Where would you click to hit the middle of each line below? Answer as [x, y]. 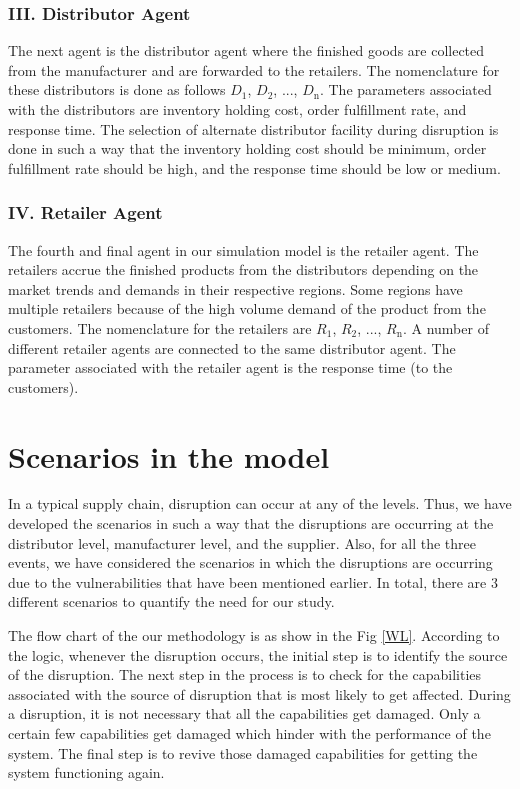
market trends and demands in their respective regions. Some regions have [235, 288]
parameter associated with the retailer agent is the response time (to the [230, 367]
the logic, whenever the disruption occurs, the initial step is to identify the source [258, 654]
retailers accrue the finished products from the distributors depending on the [243, 269]
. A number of [445, 327]
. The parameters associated [405, 89]
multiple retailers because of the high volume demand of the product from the [247, 308]
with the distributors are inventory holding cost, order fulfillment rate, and [237, 109]
